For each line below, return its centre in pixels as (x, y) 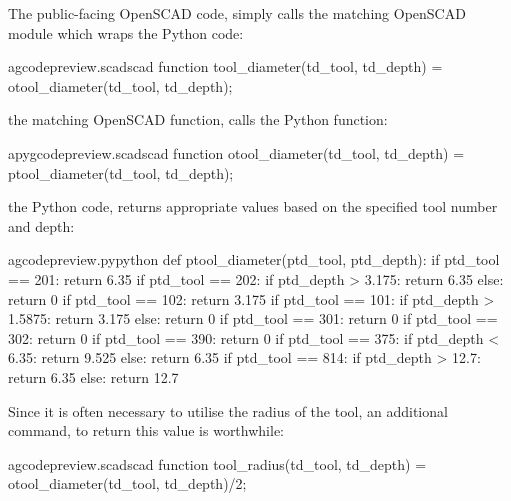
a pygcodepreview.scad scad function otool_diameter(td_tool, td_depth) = (236, 152)
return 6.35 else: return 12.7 (93, 376)
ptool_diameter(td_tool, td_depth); (121, 172)
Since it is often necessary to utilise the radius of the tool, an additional (228, 410)
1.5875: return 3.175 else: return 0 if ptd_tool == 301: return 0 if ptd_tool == (253, 318)
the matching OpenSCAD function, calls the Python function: (198, 119)
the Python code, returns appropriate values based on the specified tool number (253, 206)
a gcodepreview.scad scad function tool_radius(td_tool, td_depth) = (217, 463)
